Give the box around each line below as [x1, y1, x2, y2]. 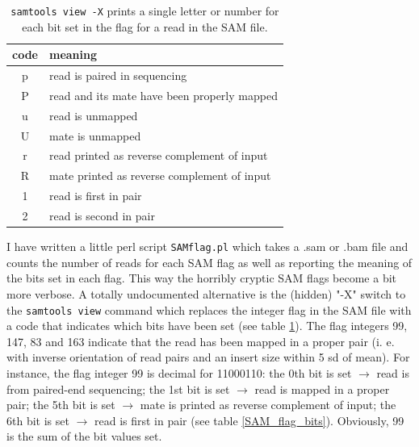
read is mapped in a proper [254, 380, 390, 397]
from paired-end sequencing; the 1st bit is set [6, 380, 230, 397]
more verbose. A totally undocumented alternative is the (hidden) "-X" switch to [6, 285, 406, 302]
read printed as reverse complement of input [48, 147, 268, 164]
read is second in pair [48, 207, 155, 223]
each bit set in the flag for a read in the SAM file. [22, 18, 268, 35]
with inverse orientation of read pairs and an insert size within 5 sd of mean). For [6, 349, 410, 366]
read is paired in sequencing [48, 67, 187, 84]
